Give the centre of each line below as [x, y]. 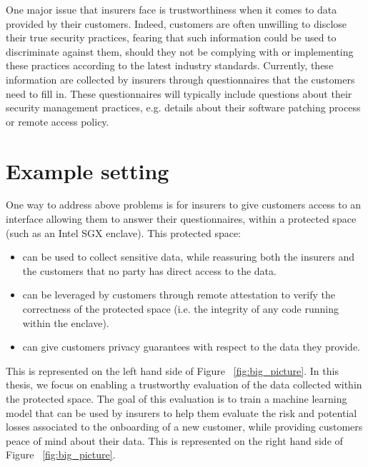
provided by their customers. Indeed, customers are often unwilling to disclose [176, 23]
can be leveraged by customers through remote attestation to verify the [179, 295]
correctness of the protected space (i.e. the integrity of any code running [180, 309]
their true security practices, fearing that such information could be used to [171, 37]
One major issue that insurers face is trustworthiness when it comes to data [171, 9]
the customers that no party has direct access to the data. [149, 270]
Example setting [88, 170]
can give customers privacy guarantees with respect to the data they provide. [191, 347]
